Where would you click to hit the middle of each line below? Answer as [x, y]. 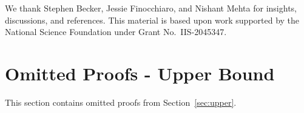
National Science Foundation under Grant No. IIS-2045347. [116, 32]
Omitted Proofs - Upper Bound [140, 73]
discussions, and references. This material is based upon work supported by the [152, 20]
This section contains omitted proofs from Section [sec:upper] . [121, 102]
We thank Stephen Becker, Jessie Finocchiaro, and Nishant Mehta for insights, [151, 8]
